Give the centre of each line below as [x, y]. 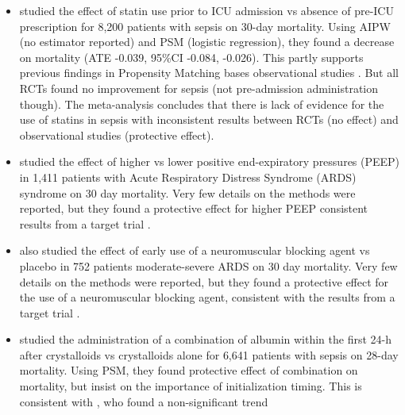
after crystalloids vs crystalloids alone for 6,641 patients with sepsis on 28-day [209, 354]
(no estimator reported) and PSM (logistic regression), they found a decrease [207, 42]
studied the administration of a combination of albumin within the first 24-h [206, 339]
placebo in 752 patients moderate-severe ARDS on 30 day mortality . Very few [208, 265]
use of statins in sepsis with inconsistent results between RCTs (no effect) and [209, 119]
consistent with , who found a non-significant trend [144, 401]
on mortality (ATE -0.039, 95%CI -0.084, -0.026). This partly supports [191, 57]
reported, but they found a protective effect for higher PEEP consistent [194, 208]
